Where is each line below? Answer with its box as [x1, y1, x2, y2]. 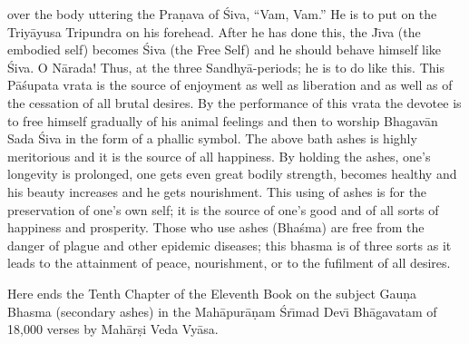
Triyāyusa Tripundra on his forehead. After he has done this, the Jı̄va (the [7, 22, 421, 41]
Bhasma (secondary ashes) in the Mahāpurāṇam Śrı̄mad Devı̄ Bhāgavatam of [7, 301, 437, 320]
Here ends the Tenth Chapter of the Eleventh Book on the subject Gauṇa [7, 283, 417, 302]
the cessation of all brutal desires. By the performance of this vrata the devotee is [7, 93, 462, 112]
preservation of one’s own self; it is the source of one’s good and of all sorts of [7, 200, 439, 219]
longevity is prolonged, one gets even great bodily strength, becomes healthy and [7, 164, 457, 183]
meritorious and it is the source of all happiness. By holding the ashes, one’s [7, 146, 431, 165]
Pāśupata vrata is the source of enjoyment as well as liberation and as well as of [7, 75, 453, 94]
